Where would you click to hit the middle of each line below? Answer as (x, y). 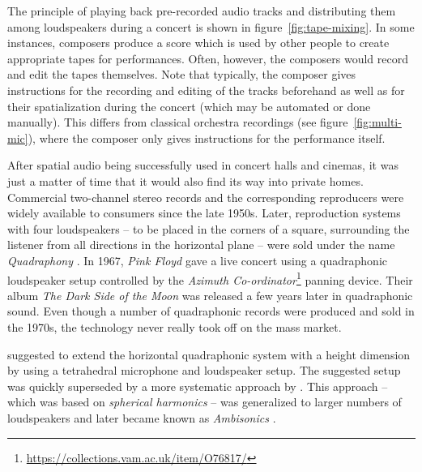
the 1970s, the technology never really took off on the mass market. (175, 326)
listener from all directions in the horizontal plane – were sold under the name (201, 245)
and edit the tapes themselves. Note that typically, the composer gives (182, 74)
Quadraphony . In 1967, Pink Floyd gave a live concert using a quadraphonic (197, 260)
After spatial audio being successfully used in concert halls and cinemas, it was (203, 165)
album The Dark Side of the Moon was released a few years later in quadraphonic (210, 295)
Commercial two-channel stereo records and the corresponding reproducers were (206, 197)
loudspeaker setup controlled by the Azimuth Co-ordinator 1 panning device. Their (210, 278)
